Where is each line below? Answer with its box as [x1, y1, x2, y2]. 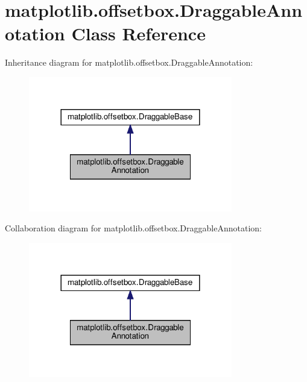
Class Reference [71, 21, 206, 46]
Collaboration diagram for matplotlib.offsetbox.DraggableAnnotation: [5, 222, 262, 234]
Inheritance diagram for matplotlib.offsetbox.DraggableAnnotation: [5, 56, 253, 69]
